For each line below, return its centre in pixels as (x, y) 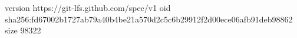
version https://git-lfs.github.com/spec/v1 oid (88, 7)
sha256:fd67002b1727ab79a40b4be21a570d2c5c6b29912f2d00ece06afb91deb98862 (149, 19)
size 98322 (23, 30)
